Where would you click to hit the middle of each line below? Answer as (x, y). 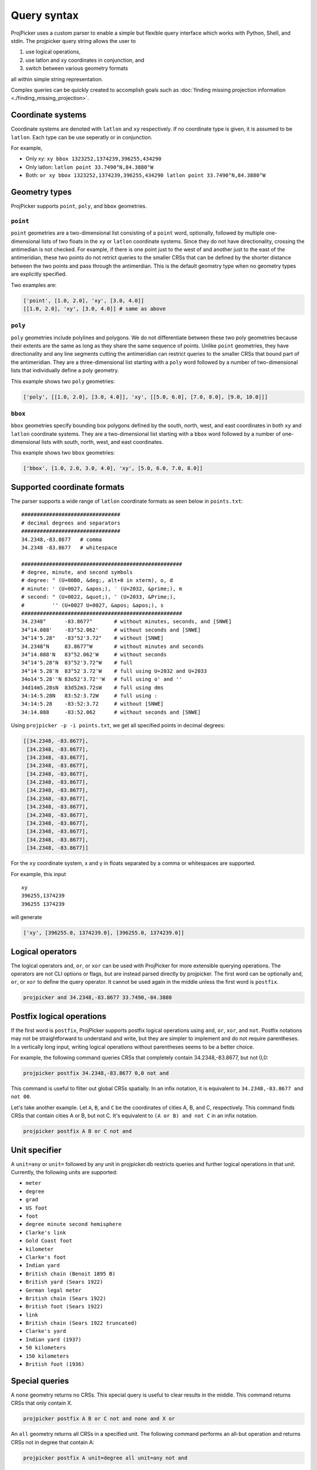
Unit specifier (36, 1150)
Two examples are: (34, 285)
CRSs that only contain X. (42, 1403)
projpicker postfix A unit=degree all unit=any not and (105, 1458)
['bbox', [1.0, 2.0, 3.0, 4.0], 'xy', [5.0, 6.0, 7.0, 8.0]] (113, 468)
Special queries (40, 1381)
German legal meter (53, 1290)
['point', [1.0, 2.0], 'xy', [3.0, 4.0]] (84, 300)
